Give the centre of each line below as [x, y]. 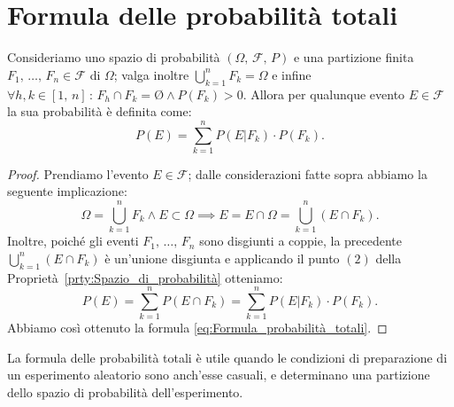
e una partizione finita [354, 57]
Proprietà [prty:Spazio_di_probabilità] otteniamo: [145, 277]
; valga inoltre [151, 74]
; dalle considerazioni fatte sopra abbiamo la [308, 173]
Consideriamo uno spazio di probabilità [114, 57]
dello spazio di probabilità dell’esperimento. [125, 392]
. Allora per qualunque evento [324, 94]
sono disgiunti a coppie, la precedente [301, 241]
